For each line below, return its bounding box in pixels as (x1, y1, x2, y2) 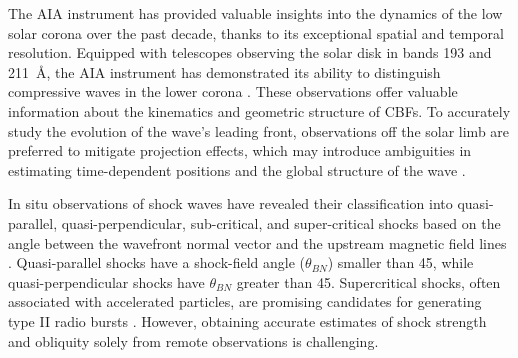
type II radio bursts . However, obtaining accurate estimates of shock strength (8, 310, 487, 331)
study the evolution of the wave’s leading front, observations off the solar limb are (8, 120, 510, 141)
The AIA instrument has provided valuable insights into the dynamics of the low (8, 3, 503, 23)
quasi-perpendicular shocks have (8, 271, 205, 292)
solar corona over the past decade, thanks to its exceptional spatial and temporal (8, 22, 504, 43)
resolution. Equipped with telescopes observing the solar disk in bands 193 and (8, 42, 492, 63)
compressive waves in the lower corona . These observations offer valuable (8, 81, 458, 102)
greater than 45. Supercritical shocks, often (236, 271, 501, 292)
